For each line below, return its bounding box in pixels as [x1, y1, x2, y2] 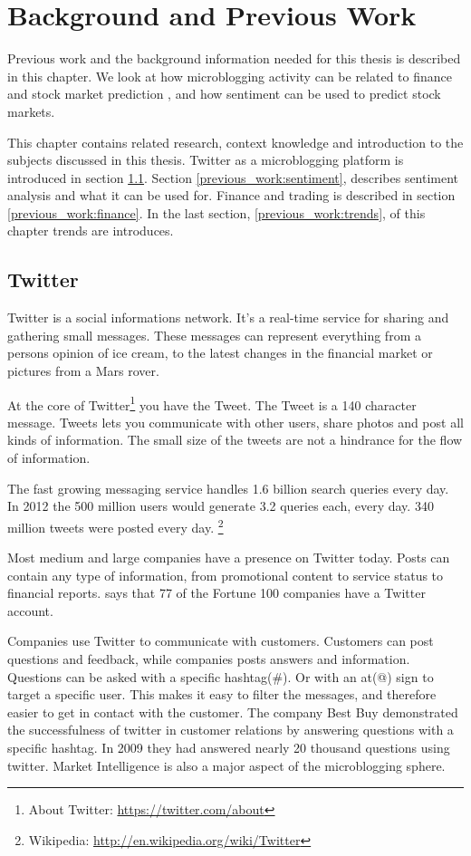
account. [7, 601, 53, 620]
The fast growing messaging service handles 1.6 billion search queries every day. [7, 478, 449, 497]
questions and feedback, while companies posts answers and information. [7, 649, 410, 668]
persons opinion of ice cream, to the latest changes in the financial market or [7, 343, 433, 362]
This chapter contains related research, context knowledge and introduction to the [7, 132, 464, 151]
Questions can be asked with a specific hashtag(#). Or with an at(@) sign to [7, 667, 434, 686]
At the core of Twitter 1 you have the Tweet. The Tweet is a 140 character [7, 392, 417, 414]
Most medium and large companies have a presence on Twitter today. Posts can [7, 548, 450, 567]
